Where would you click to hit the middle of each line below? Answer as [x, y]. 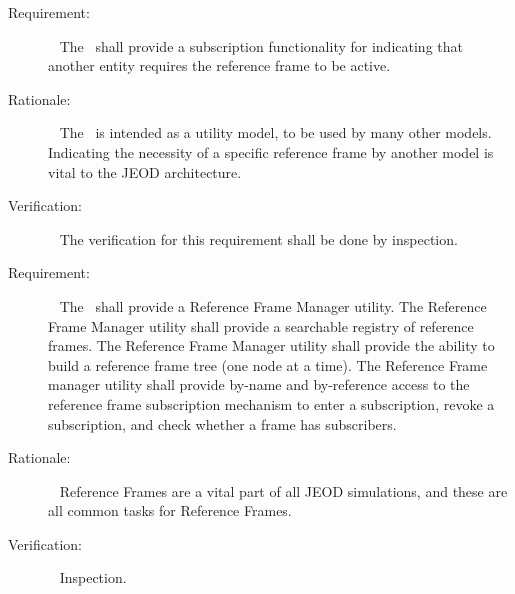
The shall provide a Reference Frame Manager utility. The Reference [273, 305]
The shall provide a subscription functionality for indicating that [261, 45]
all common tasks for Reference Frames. [170, 510]
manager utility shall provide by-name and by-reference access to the [259, 384]
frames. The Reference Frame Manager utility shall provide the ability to [271, 345]
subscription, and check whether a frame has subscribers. [222, 423]
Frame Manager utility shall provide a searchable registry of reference [261, 325]
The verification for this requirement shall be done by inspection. [258, 238]
